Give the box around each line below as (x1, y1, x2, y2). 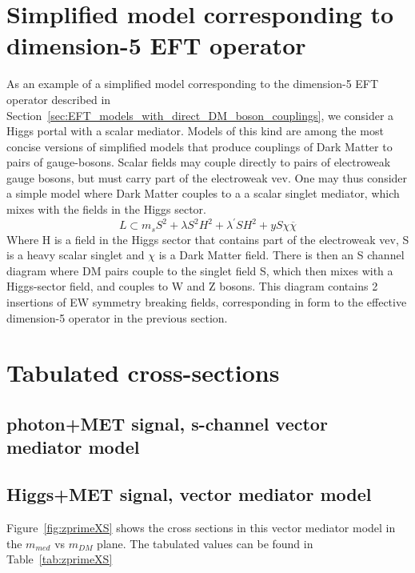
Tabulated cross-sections (6, 356, 280, 389)
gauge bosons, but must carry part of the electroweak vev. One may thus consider (6, 169, 408, 186)
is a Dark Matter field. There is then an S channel (158, 246, 405, 263)
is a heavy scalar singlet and (6, 246, 145, 263)
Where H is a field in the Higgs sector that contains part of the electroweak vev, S (6, 230, 409, 247)
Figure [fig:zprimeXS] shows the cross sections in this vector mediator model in (6, 519, 396, 535)
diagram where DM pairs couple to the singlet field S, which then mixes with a (6, 262, 393, 278)
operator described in (6, 90, 111, 107)
